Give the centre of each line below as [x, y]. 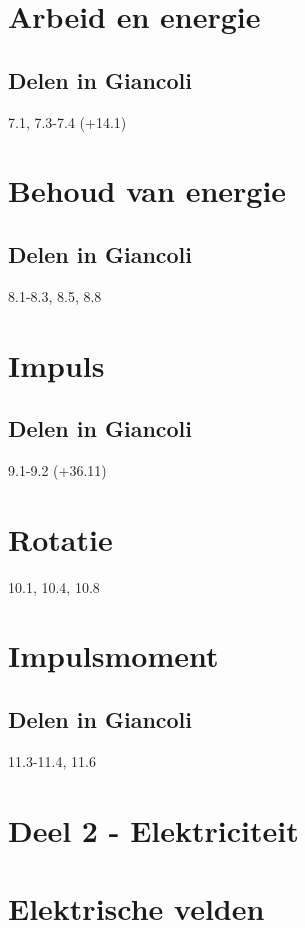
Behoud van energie [147, 190]
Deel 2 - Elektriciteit [153, 829]
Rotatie [60, 538]
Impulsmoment [113, 655]
